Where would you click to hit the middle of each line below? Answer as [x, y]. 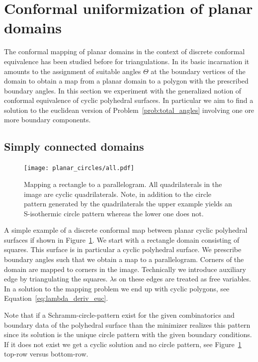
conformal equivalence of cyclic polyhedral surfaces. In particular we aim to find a [129, 100]
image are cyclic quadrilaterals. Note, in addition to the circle [118, 194]
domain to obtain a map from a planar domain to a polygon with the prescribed [126, 81]
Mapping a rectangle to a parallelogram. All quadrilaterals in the [123, 184]
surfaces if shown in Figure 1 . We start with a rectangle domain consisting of [122, 239]
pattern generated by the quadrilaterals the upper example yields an [128, 204]
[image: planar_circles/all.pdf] [79, 168]
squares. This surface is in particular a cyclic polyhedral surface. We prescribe [123, 249]
